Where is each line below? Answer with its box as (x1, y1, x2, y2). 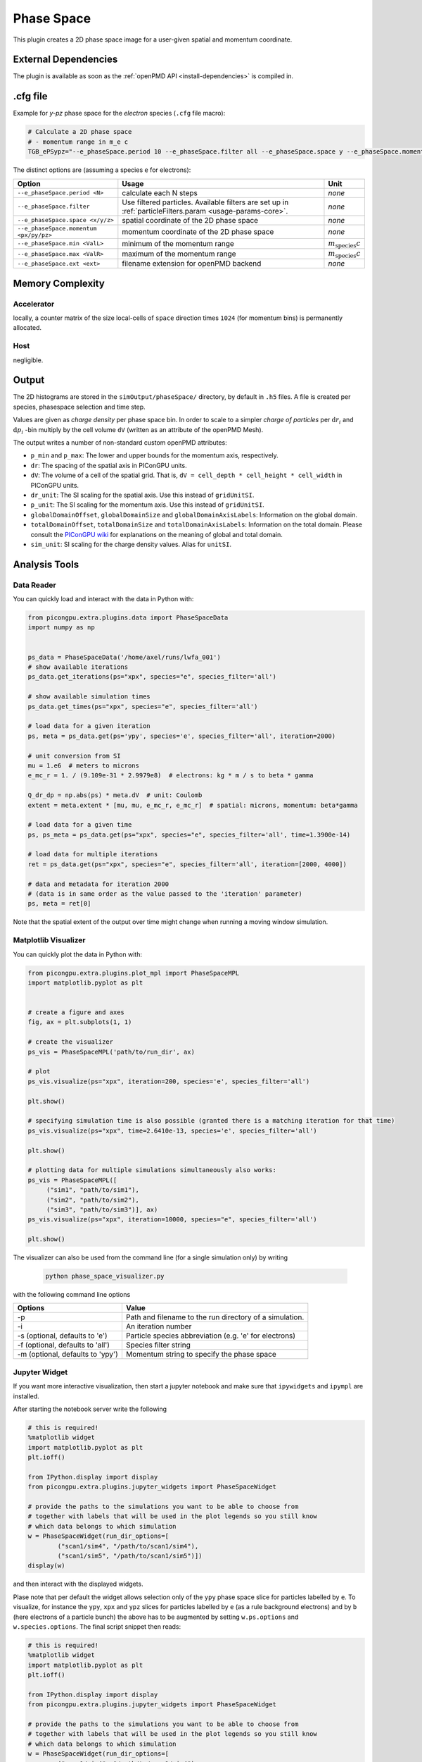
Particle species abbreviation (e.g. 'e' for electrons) (125, 1331, 295, 1341)
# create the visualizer (27, 1038, 114, 1046)
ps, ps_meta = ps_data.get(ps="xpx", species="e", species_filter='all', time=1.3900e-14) (27, 830, 351, 839)
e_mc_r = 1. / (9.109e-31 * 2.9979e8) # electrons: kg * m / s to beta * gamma (27, 772, 314, 780)
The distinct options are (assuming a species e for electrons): (13, 166, 191, 174)
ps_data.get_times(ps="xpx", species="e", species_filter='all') (27, 702, 258, 710)
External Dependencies (13, 54, 118, 66)
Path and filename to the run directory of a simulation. (125, 1312, 305, 1322)
